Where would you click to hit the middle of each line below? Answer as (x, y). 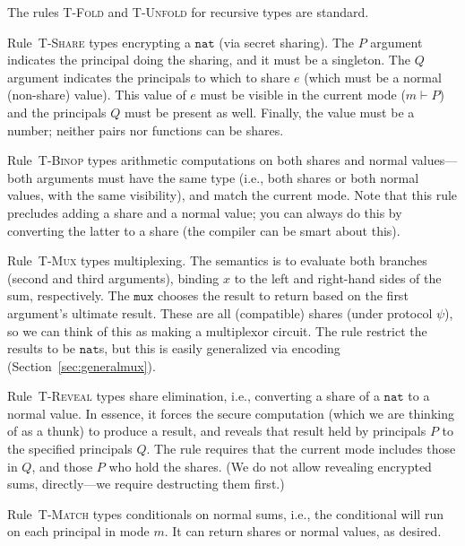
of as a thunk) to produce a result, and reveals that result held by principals (217, 431)
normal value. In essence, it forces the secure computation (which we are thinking (231, 413)
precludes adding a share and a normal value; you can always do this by (205, 212)
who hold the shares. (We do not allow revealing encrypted (270, 466)
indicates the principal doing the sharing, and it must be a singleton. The (209, 60)
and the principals (57, 112)
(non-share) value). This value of (97, 95)
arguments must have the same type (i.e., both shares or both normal (228, 177)
